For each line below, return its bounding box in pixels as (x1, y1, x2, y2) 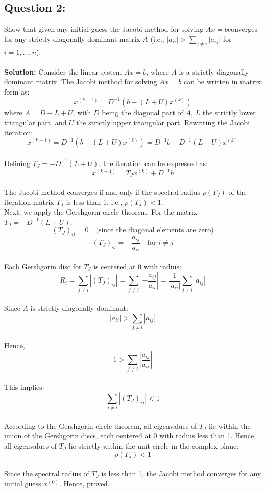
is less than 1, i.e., (66, 196, 123, 207)
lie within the (208, 420, 251, 431)
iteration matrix (4, 196, 54, 207)
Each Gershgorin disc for (4, 261, 82, 271)
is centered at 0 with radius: (93, 261, 181, 271)
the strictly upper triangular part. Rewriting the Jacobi (76, 117, 250, 128)
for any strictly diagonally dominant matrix (4, 33, 140, 44)
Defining (4, 157, 31, 168)
